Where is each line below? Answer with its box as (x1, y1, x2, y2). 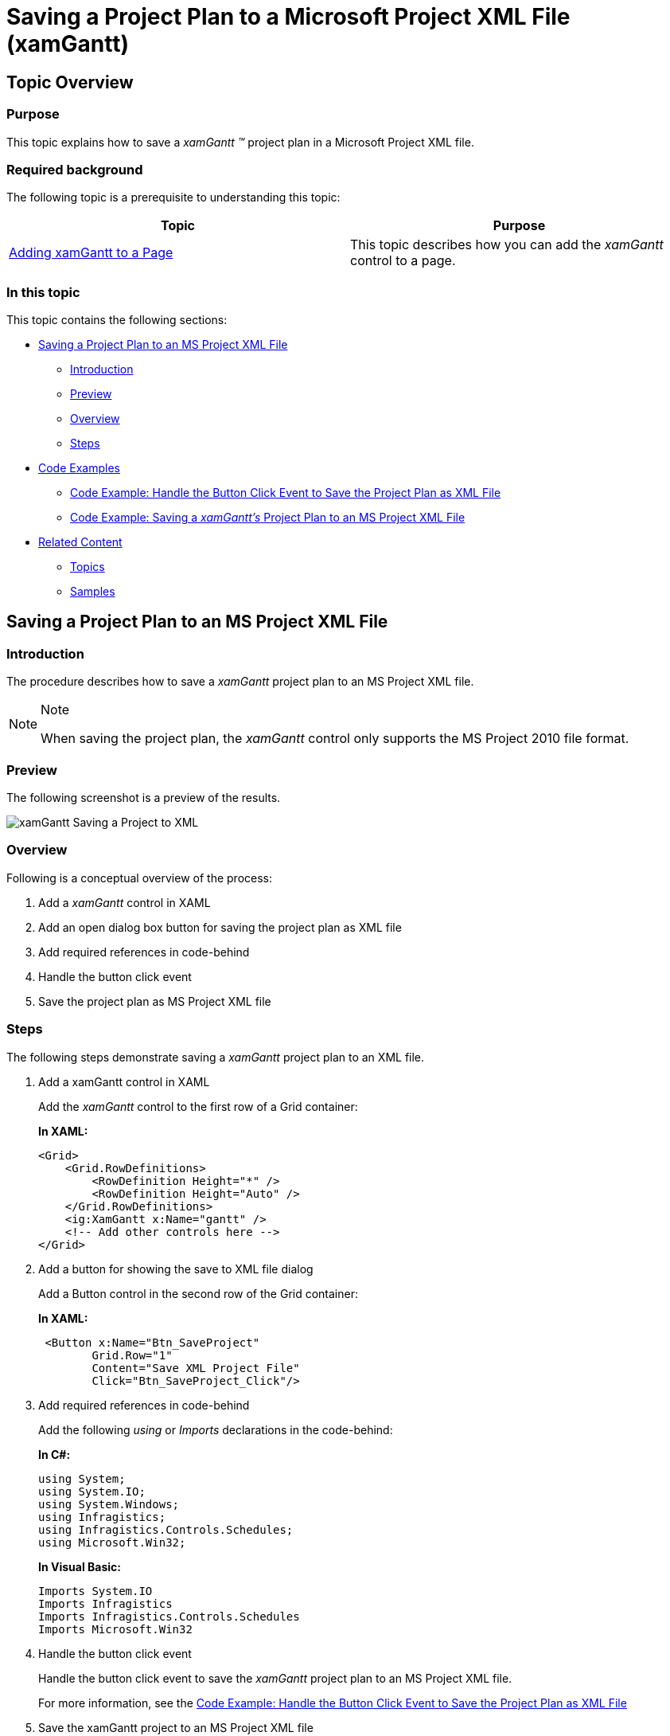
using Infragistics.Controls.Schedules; (38, 1523, 294, 1536)
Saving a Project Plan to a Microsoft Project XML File (6, 3, 571, 30)
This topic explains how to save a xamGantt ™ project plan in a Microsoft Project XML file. (6, 135, 474, 149)
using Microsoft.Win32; (38, 1535, 186, 1549)
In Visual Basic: (38, 1559, 121, 1574)
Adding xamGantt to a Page (9, 244, 173, 261)
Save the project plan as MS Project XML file (38, 994, 271, 1008)
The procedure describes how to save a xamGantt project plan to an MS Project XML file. (6, 674, 474, 689)
